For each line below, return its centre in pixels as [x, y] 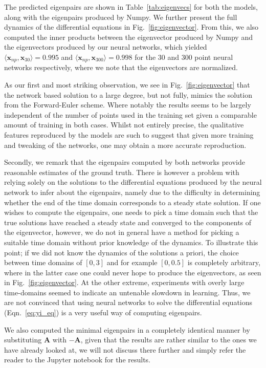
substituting [23, 340]
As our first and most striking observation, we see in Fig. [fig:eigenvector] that [127, 85]
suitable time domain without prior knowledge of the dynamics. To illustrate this [131, 242]
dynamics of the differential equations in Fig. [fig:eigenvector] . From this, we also [131, 27]
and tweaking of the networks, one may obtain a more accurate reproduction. [125, 145]
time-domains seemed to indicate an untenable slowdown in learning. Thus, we [127, 292]
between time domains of [43, 262]
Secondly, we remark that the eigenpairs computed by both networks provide [125, 162]
